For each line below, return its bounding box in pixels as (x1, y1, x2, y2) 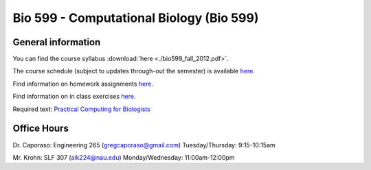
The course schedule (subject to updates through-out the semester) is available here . (12, 67, 256, 75)
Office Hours (12, 123, 69, 134)
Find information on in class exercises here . (12, 93, 136, 101)
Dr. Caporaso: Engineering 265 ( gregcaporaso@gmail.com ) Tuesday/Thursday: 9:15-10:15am (12, 141, 276, 149)
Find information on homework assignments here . (12, 80, 154, 88)
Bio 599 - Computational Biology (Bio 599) (12, 10, 259, 25)
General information (12, 36, 101, 48)
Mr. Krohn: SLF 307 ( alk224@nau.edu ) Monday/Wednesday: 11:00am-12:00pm (12, 153, 235, 161)
